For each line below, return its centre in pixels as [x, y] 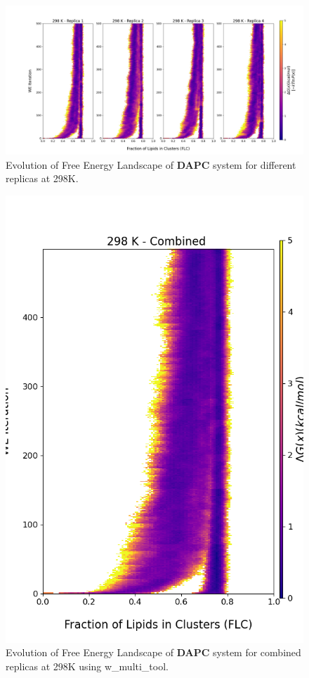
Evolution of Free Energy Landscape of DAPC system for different [151, 164]
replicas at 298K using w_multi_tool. [87, 666]
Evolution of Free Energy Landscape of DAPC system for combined [153, 652]
